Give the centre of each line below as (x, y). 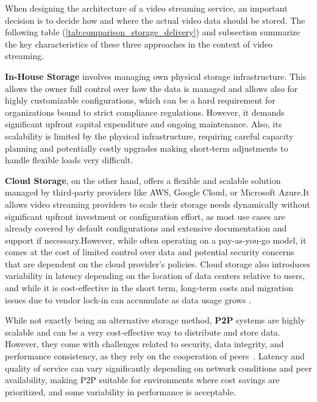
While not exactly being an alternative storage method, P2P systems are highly (155, 320)
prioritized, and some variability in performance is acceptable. (120, 391)
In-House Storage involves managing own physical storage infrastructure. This (156, 76)
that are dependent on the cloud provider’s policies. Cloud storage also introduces (158, 263)
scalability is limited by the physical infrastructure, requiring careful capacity (149, 136)
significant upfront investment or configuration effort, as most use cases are (145, 216)
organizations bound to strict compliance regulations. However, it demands (145, 112)
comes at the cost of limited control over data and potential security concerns (150, 252)
